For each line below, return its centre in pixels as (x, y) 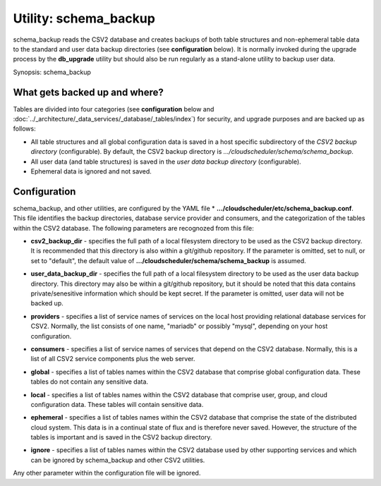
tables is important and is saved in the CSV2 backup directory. (121, 437)
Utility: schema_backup (84, 18)
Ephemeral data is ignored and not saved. (91, 171)
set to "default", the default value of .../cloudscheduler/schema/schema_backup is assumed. (168, 260)
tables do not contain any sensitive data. (89, 382)
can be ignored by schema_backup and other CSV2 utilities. (118, 460)
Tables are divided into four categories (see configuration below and (114, 109)
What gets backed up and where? (88, 92)
